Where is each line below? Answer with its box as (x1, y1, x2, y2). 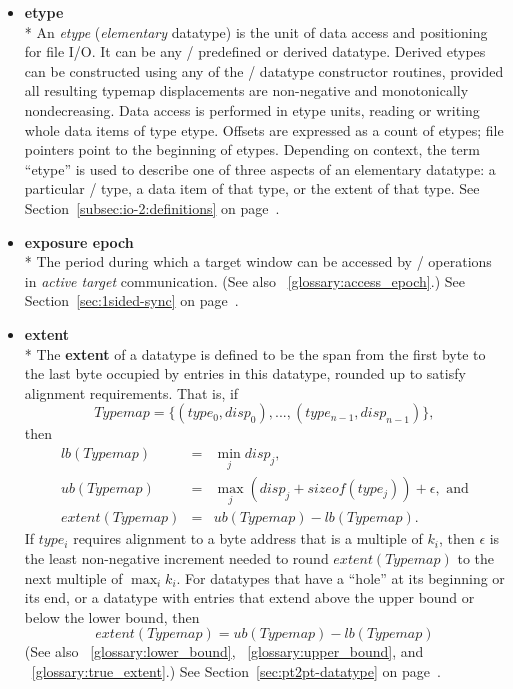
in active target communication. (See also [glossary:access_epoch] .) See (24, 270, 465, 291)
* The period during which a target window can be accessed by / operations (24, 251, 492, 272)
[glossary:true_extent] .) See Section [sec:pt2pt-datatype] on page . (31, 660, 441, 681)
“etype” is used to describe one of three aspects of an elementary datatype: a (24, 158, 496, 179)
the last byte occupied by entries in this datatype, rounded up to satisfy (24, 363, 466, 384)
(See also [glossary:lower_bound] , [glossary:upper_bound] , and (24, 641, 424, 662)
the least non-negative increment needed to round (24, 548, 329, 568)
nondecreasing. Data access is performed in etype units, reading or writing (24, 99, 480, 120)
